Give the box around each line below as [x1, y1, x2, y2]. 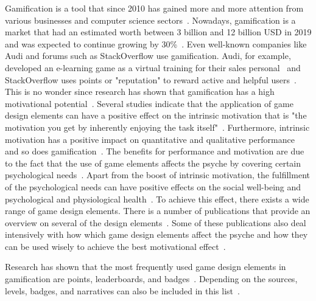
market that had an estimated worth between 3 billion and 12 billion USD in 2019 [5, 26, 312, 38]
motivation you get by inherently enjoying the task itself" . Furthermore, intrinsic [5, 120, 310, 133]
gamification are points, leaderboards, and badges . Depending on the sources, [5, 272, 298, 285]
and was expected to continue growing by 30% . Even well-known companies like [5, 37, 307, 50]
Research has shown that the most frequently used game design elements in [5, 260, 286, 273]
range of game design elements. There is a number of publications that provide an [5, 204, 311, 217]
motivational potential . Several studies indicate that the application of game [5, 97, 293, 109]
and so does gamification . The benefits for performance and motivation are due [5, 145, 304, 157]
